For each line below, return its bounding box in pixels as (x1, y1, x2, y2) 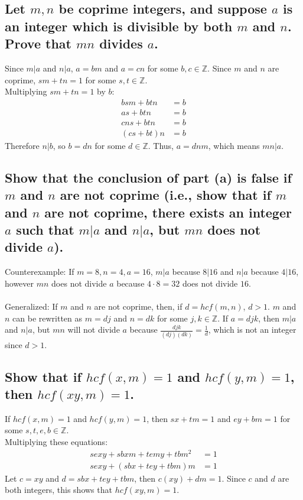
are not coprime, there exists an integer (44, 203, 292, 221)
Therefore (5, 139, 40, 151)
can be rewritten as (12, 311, 83, 324)
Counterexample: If (5, 265, 74, 278)
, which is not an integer (208, 323, 297, 336)
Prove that (5, 34, 71, 53)
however (5, 277, 34, 289)
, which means (208, 139, 260, 151)
